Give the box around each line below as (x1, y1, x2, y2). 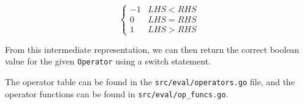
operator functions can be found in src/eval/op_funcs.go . (5, 87, 229, 100)
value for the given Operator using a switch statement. (5, 55, 211, 68)
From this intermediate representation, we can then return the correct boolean (5, 43, 300, 55)
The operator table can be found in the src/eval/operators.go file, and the (5, 75, 295, 88)
